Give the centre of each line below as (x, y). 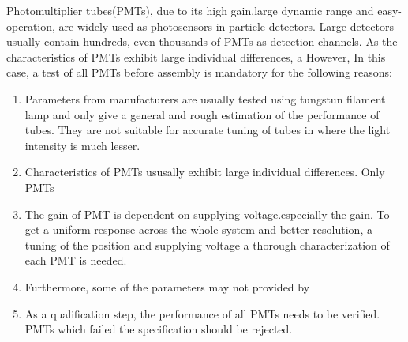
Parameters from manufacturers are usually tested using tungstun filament (205, 98)
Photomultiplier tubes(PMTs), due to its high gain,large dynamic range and (190, 10)
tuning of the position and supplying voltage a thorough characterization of (207, 244)
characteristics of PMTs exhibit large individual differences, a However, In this (196, 56)
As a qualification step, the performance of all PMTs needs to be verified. (202, 313)
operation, (31, 26)
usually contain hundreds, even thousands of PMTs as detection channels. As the (202, 41)
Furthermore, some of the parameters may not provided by (167, 286)
